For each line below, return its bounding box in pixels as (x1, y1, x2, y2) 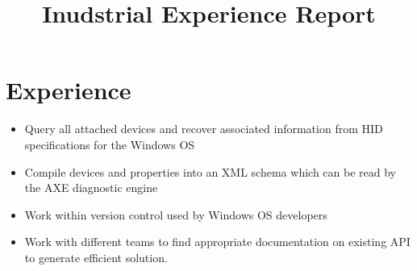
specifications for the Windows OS (24, 135, 195, 152)
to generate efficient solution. (24, 248, 168, 265)
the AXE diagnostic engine (24, 179, 158, 196)
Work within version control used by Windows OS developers (24, 206, 327, 223)
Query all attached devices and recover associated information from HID (24, 120, 383, 137)
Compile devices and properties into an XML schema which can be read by (24, 163, 396, 180)
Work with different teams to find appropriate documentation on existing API (24, 233, 411, 250)
